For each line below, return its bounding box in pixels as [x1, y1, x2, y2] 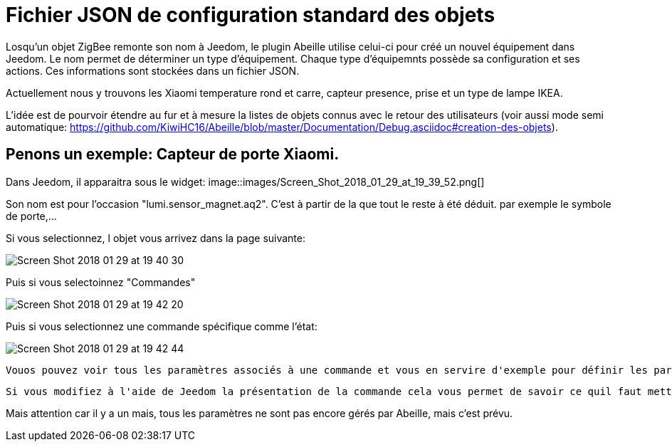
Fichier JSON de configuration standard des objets [6, 3, 495, 27]
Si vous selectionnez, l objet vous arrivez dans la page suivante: [6, 231, 306, 244]
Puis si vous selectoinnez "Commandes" [6, 275, 196, 288]
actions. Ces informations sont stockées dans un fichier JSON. [6, 64, 300, 77]
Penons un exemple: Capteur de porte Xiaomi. [6, 145, 340, 164]
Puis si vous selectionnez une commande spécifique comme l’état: [6, 320, 317, 332]
